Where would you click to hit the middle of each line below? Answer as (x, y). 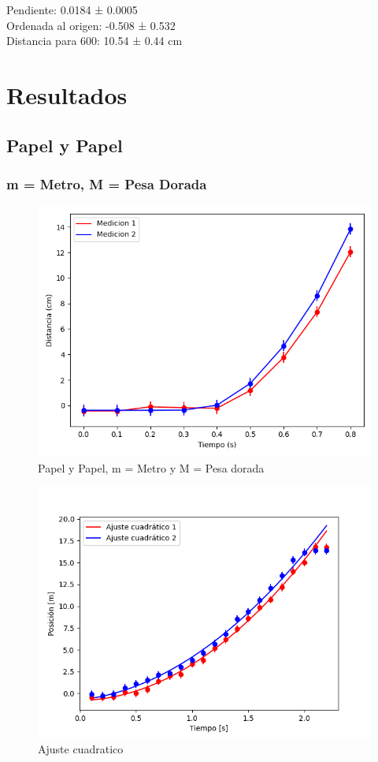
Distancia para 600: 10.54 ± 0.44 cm (94, 41)
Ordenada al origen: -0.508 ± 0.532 (91, 25)
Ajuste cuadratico (81, 748)
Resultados (67, 94)
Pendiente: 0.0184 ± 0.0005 (72, 9)
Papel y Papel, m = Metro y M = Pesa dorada (151, 467)
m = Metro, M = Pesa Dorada (107, 183)
